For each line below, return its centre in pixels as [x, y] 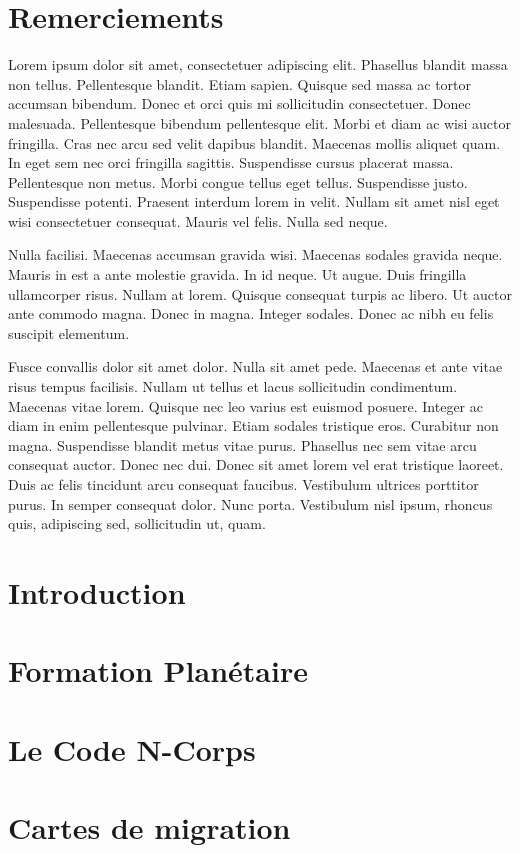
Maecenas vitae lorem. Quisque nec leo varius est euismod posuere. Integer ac [245, 405]
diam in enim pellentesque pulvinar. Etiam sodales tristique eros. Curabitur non [253, 425]
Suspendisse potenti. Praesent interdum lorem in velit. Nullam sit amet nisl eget [254, 201]
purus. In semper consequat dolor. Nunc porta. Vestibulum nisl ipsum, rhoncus [250, 503]
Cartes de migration [149, 827]
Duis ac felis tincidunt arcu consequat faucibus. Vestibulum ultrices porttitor [243, 484]
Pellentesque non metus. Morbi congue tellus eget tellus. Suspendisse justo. [238, 181]
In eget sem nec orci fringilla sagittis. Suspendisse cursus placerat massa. [231, 162]
